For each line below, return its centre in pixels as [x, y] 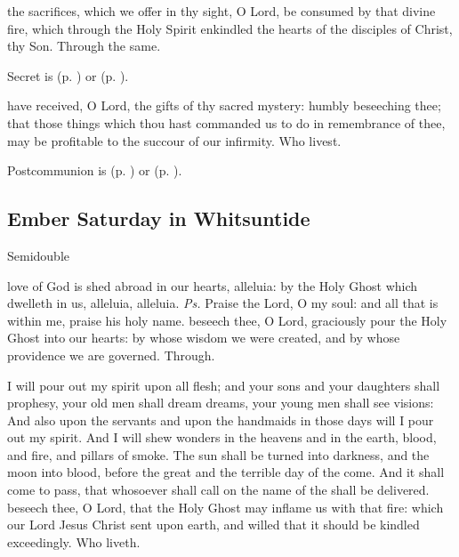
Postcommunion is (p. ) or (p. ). [95, 170]
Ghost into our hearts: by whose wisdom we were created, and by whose [204, 338]
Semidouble [39, 255]
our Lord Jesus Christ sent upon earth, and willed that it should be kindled [213, 525]
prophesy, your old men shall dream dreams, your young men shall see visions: [221, 403]
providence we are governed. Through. [111, 355]
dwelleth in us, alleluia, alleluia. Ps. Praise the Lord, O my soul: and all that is [223, 303]
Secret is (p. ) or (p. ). [68, 75]
